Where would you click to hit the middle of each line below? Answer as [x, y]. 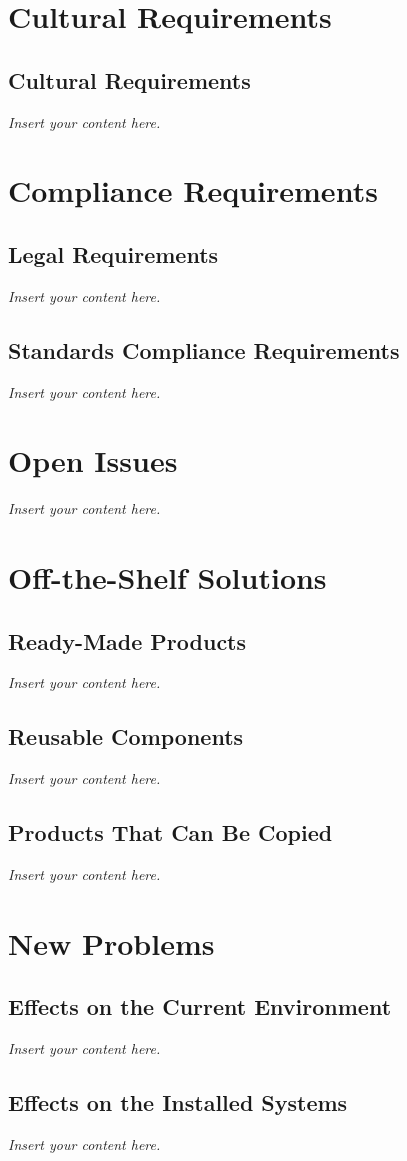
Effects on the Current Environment [200, 1006]
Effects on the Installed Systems [178, 1102]
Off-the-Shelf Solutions [167, 577]
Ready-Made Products [127, 640]
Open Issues [93, 460]
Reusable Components [126, 736]
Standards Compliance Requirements [204, 349]
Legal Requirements [113, 253]
